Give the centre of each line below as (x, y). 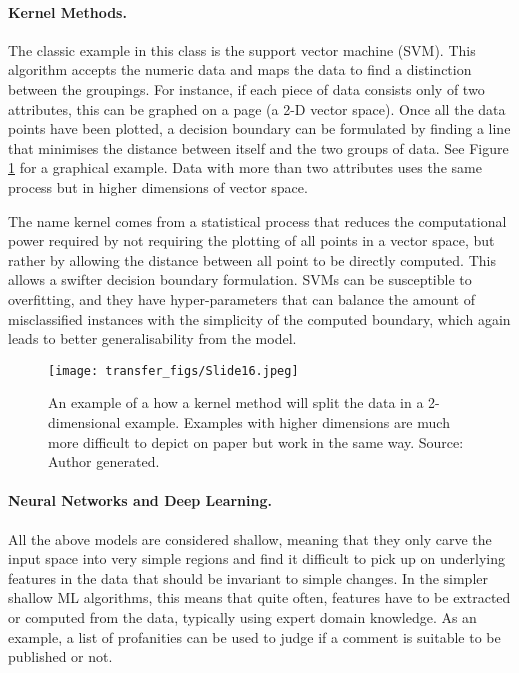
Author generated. (104, 461)
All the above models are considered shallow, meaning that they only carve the (250, 538)
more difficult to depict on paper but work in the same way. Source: (256, 441)
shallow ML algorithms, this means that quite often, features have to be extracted (259, 597)
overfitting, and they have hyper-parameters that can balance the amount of (241, 298)
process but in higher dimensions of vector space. (158, 186)
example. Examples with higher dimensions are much (287, 421)
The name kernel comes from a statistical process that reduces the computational (257, 220)
